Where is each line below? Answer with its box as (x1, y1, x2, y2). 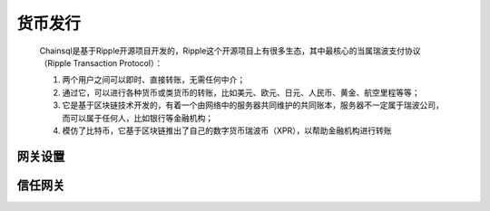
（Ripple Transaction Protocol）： (39, 57, 163, 68)
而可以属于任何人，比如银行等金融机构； (62, 112, 213, 123)
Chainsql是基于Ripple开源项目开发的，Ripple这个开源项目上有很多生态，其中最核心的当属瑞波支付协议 (39, 45, 421, 56)
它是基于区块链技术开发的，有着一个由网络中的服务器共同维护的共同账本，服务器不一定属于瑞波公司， (62, 100, 444, 110)
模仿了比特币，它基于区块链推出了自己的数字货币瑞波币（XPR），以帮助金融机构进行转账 (62, 125, 392, 136)
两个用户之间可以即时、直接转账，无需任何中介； (62, 74, 245, 85)
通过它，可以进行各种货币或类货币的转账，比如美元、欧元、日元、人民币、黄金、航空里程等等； (62, 87, 420, 98)
